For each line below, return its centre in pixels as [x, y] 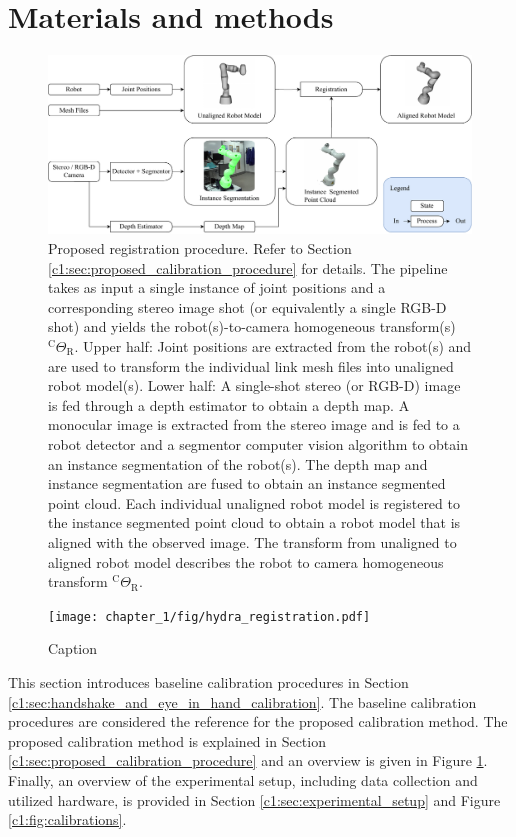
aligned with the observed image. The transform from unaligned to [252, 541]
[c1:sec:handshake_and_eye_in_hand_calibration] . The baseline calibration [242, 701]
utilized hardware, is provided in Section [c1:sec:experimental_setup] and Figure [254, 799]
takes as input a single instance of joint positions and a [217, 287]
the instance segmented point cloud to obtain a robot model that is [254, 522]
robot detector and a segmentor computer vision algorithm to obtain [258, 443]
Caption [73, 648]
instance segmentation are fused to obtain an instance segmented [247, 483]
